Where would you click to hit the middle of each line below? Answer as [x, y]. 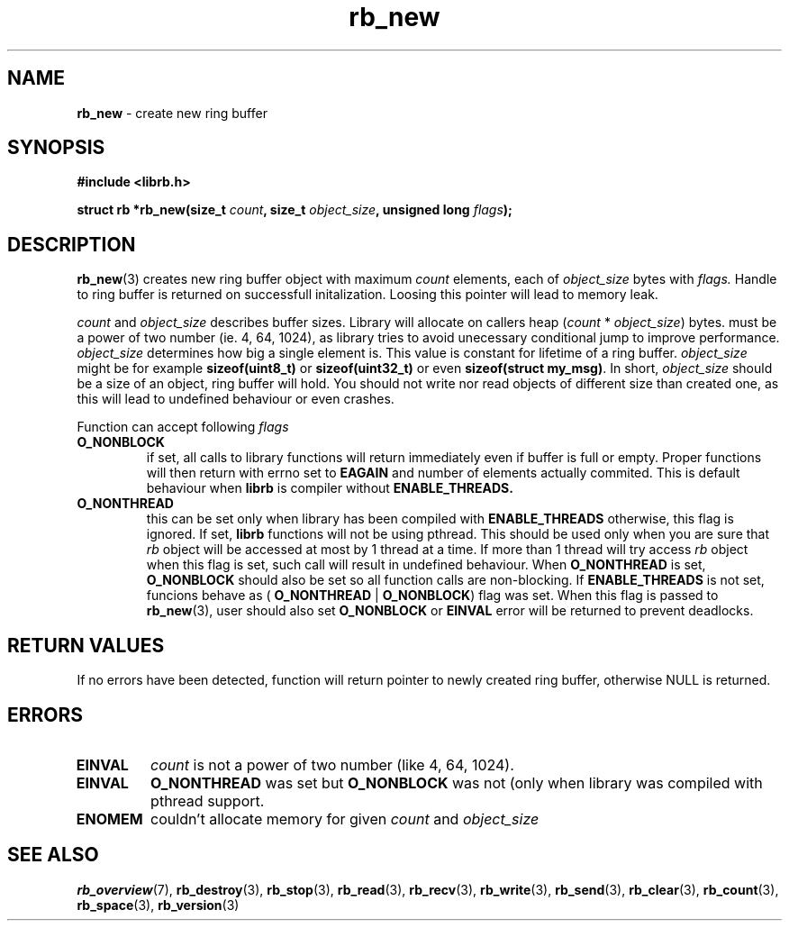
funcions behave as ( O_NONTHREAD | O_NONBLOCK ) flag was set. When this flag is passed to [432, 596]
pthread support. [208, 801]
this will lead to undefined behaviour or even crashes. [236, 399]
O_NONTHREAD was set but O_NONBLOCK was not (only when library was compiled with [457, 782]
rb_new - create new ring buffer [172, 113]
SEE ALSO [53, 855]
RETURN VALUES [86, 645]
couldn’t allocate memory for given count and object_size [345, 819]
